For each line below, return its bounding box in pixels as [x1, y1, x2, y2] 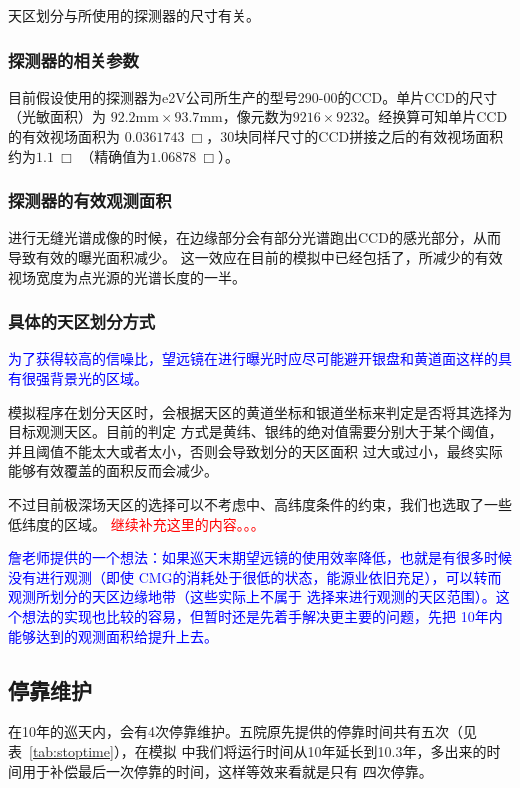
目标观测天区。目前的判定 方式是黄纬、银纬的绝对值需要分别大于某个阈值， [8, 421, 503, 442]
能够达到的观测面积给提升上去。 [8, 625, 218, 646]
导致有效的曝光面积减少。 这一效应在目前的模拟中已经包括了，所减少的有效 [8, 247, 503, 267]
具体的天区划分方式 [8, 309, 156, 334]
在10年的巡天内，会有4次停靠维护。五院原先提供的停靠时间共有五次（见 [8, 721, 477, 742]
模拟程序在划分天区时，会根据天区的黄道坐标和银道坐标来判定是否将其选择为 [8, 401, 512, 422]
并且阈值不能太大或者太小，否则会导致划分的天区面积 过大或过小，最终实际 [8, 440, 503, 461]
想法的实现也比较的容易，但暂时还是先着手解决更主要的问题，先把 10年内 [21, 605, 503, 626]
